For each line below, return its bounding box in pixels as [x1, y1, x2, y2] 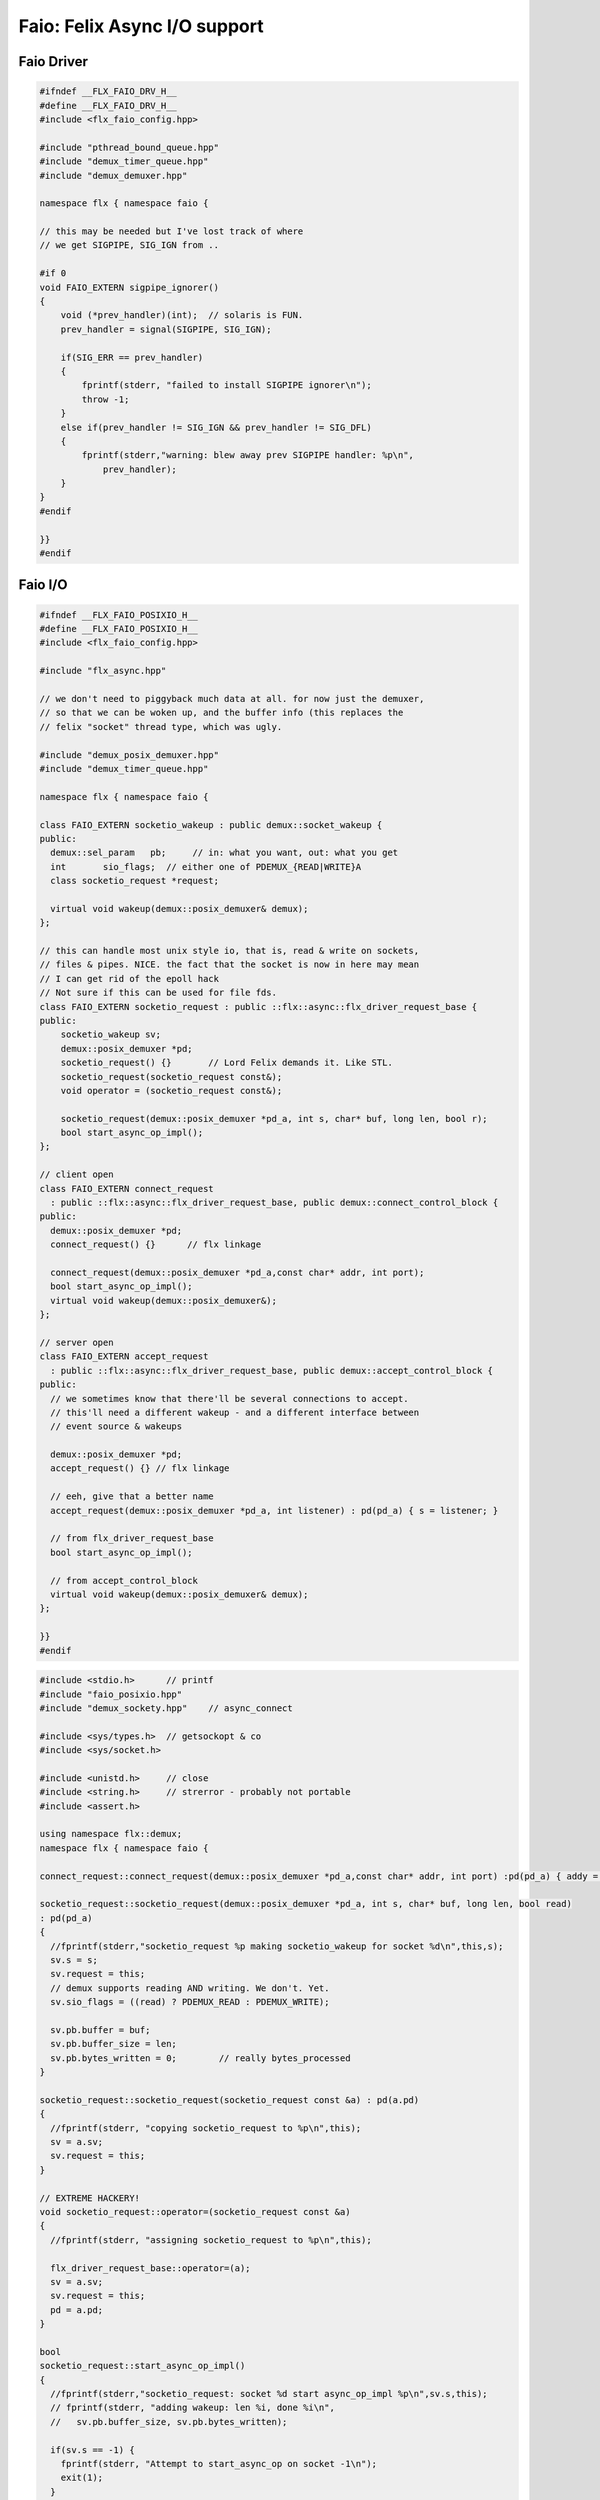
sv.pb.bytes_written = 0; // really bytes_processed [50, 2052, 351, 2064]
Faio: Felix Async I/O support [18, 15, 264, 37]
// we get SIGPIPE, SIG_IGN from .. [39, 240, 220, 251]
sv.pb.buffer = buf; [50, 2024, 151, 2035]
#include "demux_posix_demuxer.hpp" [39, 749, 220, 760]
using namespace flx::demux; [39, 1828, 183, 1840]
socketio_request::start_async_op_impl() [39, 2360, 246, 2372]
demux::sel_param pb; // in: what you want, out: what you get [50, 847, 399, 859]
